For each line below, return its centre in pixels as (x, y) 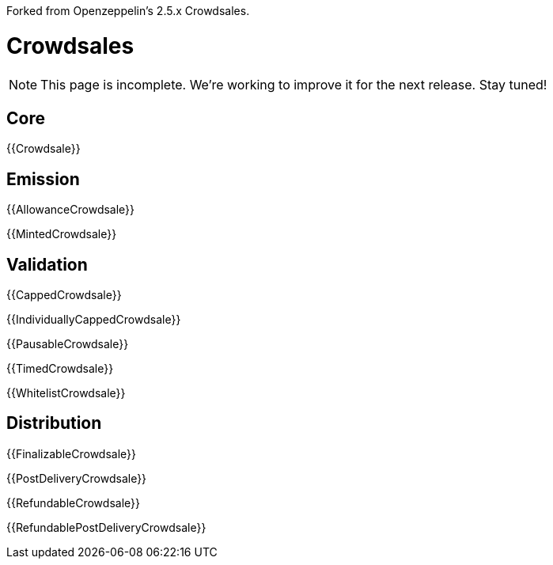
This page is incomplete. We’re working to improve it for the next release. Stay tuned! (294, 84)
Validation (47, 264)
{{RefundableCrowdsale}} (73, 502)
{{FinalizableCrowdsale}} (71, 453)
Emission (43, 179)
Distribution (54, 423)
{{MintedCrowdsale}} (62, 234)
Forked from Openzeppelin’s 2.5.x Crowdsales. (128, 11)
